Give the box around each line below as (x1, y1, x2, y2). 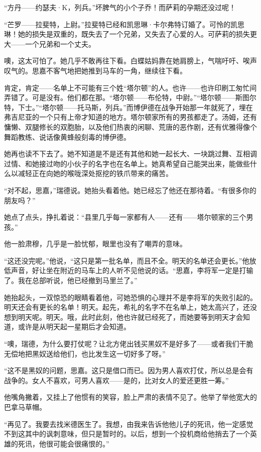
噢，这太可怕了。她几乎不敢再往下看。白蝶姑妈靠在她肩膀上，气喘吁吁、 (4, 55, 243, 66)
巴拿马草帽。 (4, 402, 46, 412)
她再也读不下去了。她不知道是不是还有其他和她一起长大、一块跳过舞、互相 (4, 148, 250, 159)
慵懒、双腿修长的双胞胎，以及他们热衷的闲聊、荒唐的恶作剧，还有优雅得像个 (4, 121, 257, 132)
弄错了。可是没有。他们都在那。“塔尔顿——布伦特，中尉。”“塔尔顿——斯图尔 (4, 92, 256, 103)
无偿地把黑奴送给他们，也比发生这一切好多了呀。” (4, 348, 166, 358)
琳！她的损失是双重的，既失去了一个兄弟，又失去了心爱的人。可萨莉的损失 (4, 29, 250, 39)
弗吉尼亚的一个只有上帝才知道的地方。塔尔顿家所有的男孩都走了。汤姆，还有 (4, 112, 257, 122)
